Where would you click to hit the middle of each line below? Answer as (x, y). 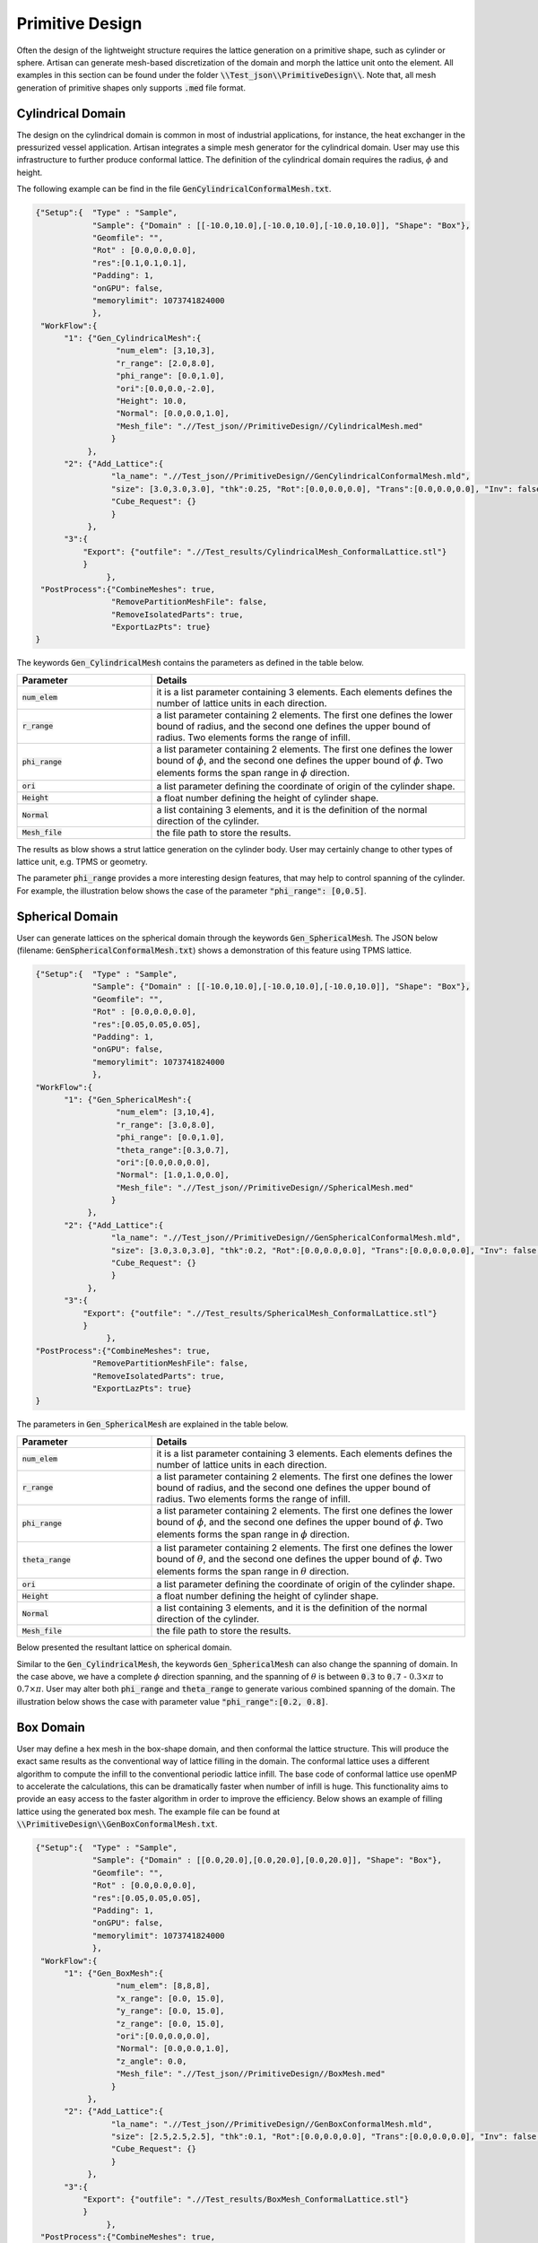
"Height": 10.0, (151, 401)
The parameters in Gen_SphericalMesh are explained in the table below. (152, 1424)
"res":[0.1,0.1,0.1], (139, 263)
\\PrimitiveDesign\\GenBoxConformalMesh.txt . (117, 1824)
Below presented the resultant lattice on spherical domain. (124, 1647)
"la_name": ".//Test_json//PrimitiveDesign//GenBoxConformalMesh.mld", (272, 2124)
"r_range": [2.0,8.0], (165, 363)
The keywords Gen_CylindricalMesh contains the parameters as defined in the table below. (190, 663)
